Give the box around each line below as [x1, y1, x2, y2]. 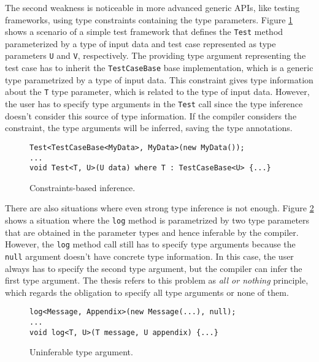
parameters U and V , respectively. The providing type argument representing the [5, 49, 306, 62]
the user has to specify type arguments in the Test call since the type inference [5, 97, 303, 110]
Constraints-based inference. [29, 181, 136, 194]
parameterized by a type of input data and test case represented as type [5, 37, 276, 50]
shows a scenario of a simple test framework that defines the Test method [5, 25, 283, 38]
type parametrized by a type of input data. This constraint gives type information [5, 73, 313, 86]
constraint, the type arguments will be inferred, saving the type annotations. [5, 121, 293, 134]
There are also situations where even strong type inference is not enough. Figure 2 [5, 202, 314, 214]
